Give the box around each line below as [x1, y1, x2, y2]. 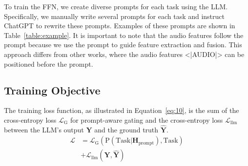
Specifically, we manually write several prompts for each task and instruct [4, 11, 225, 21]
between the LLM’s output [4, 124, 84, 134]
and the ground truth [94, 124, 159, 134]
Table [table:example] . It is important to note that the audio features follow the [4, 30, 244, 40]
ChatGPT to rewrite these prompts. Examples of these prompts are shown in [4, 20, 235, 31]
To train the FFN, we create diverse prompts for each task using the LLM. [4, 1, 228, 11]
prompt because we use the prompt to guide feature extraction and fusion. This [4, 39, 242, 50]
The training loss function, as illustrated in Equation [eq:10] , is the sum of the [4, 105, 239, 115]
